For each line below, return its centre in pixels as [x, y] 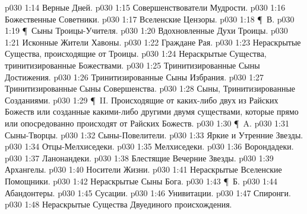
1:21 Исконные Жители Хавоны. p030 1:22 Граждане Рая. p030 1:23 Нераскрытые [153, 42]
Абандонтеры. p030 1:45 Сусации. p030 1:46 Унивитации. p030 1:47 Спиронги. [148, 192]
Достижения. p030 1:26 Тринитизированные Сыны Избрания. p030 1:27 [134, 77]
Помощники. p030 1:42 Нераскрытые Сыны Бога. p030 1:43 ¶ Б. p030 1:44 [141, 181]
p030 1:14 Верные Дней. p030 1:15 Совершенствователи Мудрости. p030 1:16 [145, 7]
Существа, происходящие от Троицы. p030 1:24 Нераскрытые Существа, [136, 54]
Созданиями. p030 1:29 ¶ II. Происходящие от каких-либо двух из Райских [142, 100]
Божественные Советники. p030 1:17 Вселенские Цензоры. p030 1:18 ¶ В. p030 [150, 19]
